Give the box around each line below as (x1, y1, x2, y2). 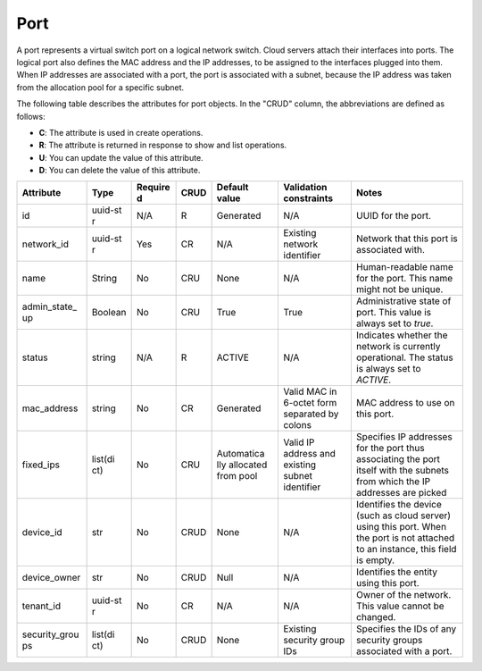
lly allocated (216, 458, 268, 471)
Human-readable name (355, 261, 454, 273)
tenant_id (21, 600, 62, 612)
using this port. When (355, 521, 446, 533)
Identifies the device (355, 499, 442, 511)
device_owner (21, 572, 81, 584)
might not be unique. (355, 283, 444, 296)
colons (283, 419, 312, 432)
